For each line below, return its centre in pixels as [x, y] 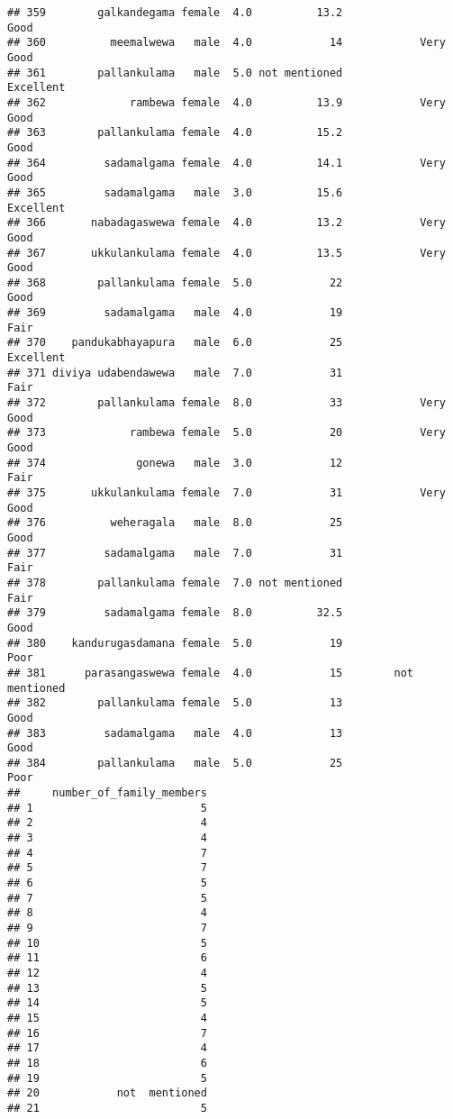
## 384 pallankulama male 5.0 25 [175, 763]
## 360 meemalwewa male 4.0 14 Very [226, 43]
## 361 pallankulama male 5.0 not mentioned [175, 73]
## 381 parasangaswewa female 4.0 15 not [211, 673]
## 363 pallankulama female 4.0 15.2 [175, 133]
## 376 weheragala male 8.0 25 [175, 523]
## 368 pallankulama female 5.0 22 [175, 282]
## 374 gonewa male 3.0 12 [175, 463]
